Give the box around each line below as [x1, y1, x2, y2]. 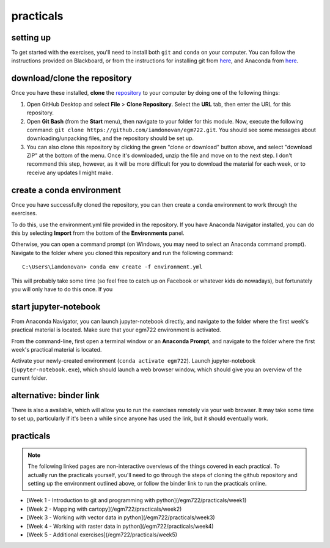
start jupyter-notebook [11, 302, 101, 312]
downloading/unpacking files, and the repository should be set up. [26, 135, 194, 142]
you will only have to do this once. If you [11, 285, 113, 293]
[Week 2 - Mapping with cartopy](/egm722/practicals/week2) [26, 505, 182, 513]
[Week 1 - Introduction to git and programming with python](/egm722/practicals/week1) [26, 497, 247, 504]
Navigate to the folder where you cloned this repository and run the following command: [11, 249, 233, 256]
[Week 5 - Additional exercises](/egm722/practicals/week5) [26, 531, 177, 538]
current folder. [11, 374, 48, 382]
